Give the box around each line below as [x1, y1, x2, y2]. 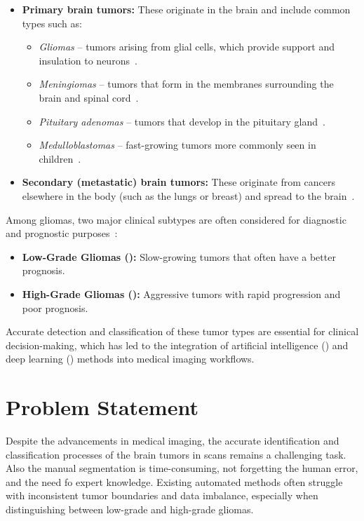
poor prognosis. [22, 300, 88, 315]
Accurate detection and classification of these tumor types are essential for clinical [6, 324, 359, 339]
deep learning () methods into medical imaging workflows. [6, 351, 255, 366]
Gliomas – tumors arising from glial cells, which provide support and [39, 39, 335, 54]
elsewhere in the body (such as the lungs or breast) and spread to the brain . [22, 188, 355, 203]
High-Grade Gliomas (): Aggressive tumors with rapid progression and [22, 286, 341, 301]
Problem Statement [6, 393, 198, 421]
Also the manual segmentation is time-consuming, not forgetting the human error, [6, 461, 358, 475]
